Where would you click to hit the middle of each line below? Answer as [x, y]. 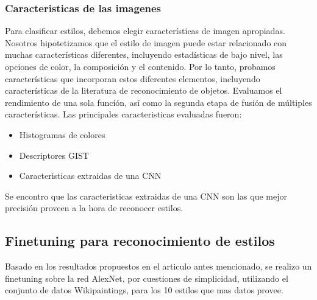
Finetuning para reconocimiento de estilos [140, 241]
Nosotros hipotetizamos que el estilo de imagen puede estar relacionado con [146, 42]
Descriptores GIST [54, 155]
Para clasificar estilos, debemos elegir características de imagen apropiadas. [145, 31]
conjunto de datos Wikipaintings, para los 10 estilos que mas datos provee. [144, 290]
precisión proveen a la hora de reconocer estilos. [94, 208]
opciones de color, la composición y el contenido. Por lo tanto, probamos [140, 66]
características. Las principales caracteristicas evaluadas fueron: [123, 114]
